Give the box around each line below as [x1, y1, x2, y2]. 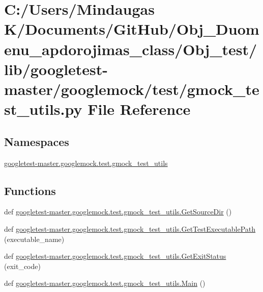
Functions [4, 182, 56, 198]
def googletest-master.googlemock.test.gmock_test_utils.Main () [4, 278, 206, 288]
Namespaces [4, 133, 69, 149]
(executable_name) [4, 233, 65, 244]
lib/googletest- [4, 58, 108, 79]
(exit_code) [4, 260, 41, 271]
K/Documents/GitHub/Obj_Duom [4, 18, 259, 39]
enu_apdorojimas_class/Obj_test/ [4, 38, 257, 59]
